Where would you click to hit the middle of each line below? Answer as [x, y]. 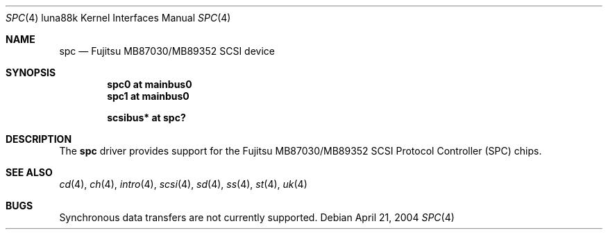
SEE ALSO [29, 172]
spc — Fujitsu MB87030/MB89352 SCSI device [167, 51]
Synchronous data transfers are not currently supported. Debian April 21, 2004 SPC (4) [257, 217]
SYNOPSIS [31, 72]
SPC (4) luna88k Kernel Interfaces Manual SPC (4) [118, 18]
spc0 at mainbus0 [150, 84]
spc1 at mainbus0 [148, 96]
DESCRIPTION [39, 139]
